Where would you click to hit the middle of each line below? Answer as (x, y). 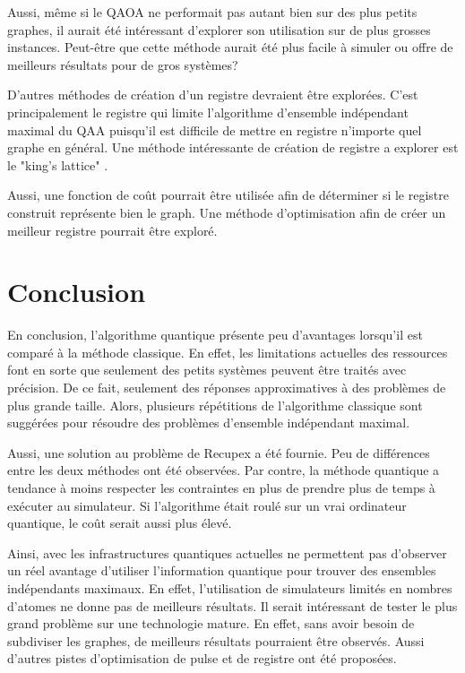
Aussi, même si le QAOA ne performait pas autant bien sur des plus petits (212, 12)
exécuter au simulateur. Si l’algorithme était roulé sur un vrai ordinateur (207, 505)
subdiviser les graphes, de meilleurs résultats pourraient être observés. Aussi (216, 640)
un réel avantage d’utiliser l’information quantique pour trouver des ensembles (222, 570)
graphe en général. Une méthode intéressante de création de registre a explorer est (233, 147)
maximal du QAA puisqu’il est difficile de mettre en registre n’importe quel (215, 129)
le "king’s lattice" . (58, 164)
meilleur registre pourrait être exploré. (112, 230)
